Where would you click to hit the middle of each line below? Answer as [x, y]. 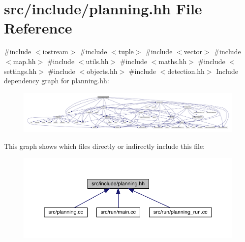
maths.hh [173, 61]
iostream [55, 52]
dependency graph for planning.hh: [57, 81]
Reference [38, 28]
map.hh [24, 61]
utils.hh [97, 61]
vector [193, 52]
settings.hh [20, 71]
